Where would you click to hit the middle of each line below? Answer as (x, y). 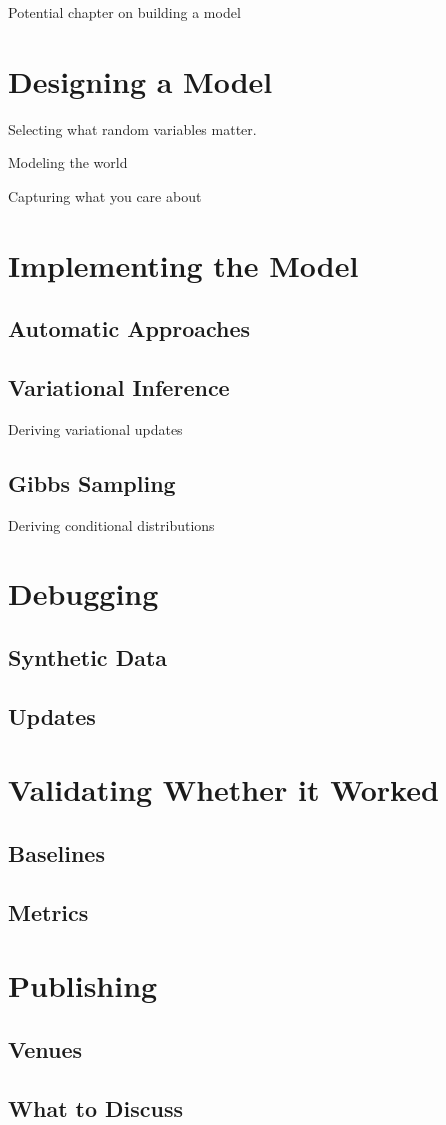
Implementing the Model (183, 264)
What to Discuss (96, 1107)
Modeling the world (68, 162)
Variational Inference (119, 387)
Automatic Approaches (129, 328)
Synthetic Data (88, 657)
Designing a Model (140, 80)
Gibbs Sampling (92, 482)
